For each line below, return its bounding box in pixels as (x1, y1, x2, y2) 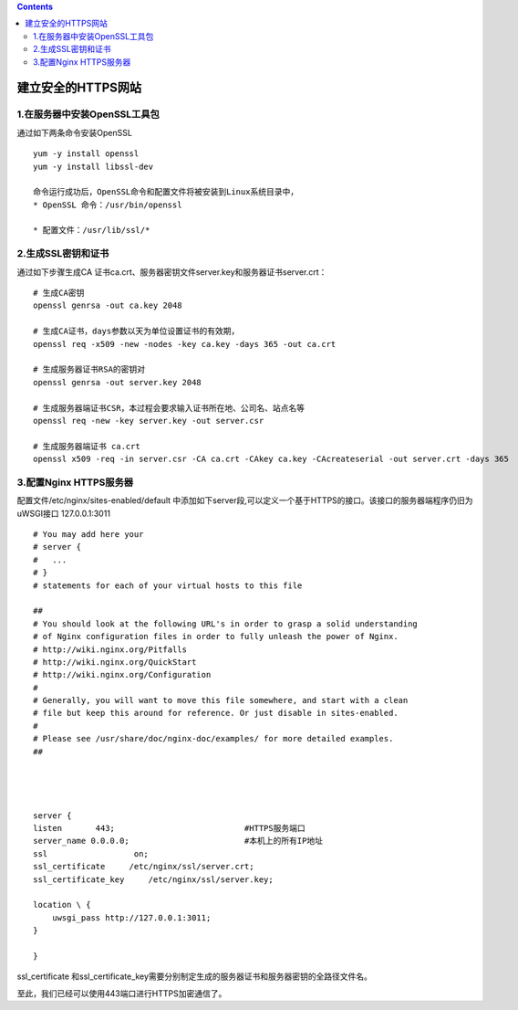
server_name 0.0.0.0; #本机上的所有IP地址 (33, 836, 324, 847)
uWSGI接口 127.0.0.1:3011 (16, 508, 111, 519)
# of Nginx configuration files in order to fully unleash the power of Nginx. (33, 631, 399, 642)
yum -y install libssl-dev (33, 161, 154, 172)
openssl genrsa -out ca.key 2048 (33, 300, 182, 310)
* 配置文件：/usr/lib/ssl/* (33, 225, 150, 236)
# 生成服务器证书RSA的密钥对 (33, 364, 146, 374)
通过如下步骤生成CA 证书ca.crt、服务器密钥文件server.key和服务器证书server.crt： (16, 266, 327, 278)
